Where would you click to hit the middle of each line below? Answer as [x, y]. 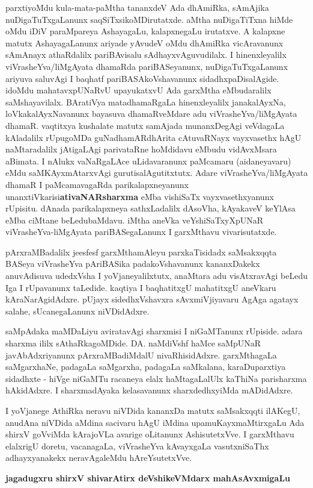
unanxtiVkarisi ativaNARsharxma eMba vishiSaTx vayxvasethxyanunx [140, 196]
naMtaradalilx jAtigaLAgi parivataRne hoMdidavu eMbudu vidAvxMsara [141, 149]
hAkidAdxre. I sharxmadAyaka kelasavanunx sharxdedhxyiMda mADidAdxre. [149, 390]
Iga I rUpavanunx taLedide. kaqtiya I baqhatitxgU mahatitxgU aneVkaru [141, 287]
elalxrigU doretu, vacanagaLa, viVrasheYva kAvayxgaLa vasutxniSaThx [137, 446]
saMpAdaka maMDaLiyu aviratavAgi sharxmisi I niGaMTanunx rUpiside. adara [154, 331]
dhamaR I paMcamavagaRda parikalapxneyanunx [97, 184]
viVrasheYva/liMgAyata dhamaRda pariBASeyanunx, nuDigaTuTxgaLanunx [147, 66]
